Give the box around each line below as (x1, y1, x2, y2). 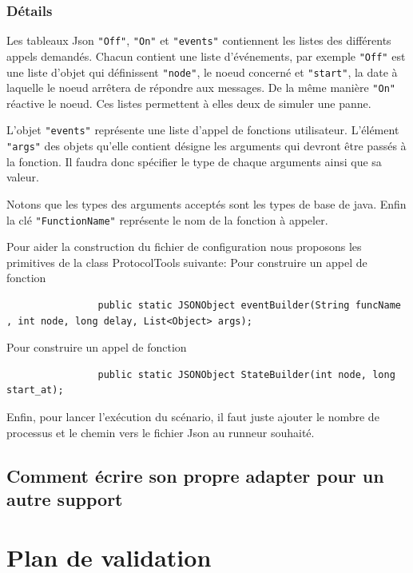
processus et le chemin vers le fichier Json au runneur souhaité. (6, 424, 315, 440)
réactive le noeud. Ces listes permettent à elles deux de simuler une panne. (6, 94, 371, 111)
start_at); (6, 384, 64, 396)
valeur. (6, 169, 39, 185)
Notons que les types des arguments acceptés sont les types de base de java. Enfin (6, 195, 407, 212)
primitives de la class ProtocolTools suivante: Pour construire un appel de (6, 253, 367, 270)
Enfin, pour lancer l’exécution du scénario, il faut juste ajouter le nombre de (6, 408, 379, 424)
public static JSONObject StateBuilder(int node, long (97, 368, 395, 380)
